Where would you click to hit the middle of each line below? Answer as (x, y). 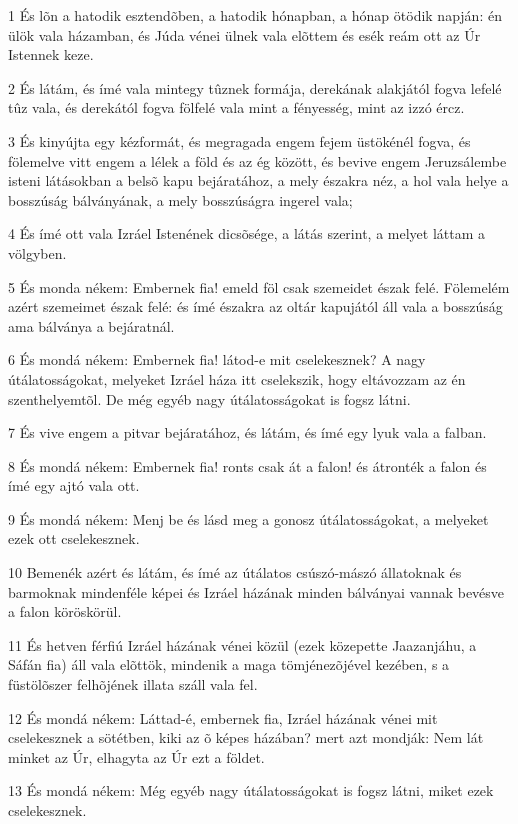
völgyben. (37, 252)
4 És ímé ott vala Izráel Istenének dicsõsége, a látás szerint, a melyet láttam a (247, 233)
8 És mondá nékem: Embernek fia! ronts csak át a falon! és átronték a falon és (247, 465)
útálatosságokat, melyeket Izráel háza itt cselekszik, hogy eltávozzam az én (237, 378)
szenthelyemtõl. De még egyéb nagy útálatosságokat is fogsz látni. (209, 398)
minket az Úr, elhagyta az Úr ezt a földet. (136, 756)
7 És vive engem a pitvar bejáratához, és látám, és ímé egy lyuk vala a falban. (247, 432)
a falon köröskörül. (65, 611)
